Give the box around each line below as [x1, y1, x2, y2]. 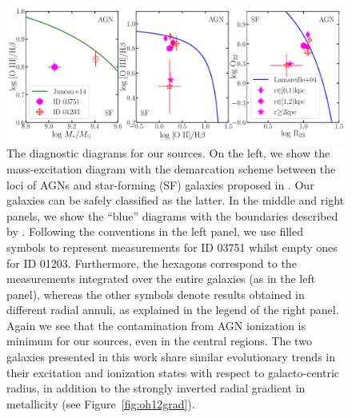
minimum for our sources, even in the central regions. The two [6, 332, 312, 349]
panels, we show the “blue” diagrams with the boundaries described [6, 207, 338, 224]
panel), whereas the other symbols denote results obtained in [6, 285, 305, 302]
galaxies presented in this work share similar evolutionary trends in [6, 348, 335, 365]
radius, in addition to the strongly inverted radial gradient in [6, 380, 306, 396]
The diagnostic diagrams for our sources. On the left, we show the [6, 145, 330, 161]
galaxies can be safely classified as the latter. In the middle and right [6, 192, 345, 209]
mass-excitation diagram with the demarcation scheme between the [6, 160, 336, 177]
